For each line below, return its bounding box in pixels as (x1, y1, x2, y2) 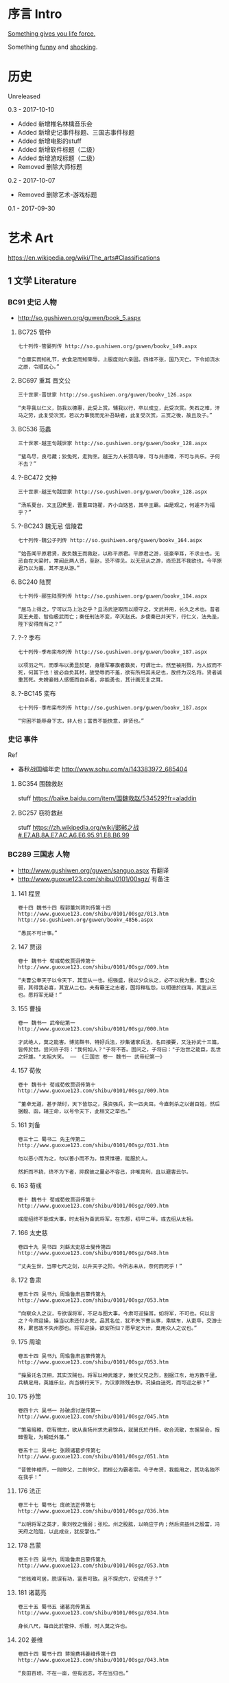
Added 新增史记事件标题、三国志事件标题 (17, 128, 135, 136)
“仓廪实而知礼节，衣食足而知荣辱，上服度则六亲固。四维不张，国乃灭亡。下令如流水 (17, 356, 220, 363)
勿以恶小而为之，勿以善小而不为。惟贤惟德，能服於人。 (17, 1155, 151, 1162)
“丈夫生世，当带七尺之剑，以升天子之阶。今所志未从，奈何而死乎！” (17, 1263, 182, 1270)
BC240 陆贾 (17, 578, 52, 586)
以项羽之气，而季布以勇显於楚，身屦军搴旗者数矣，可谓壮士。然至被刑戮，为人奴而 (17, 662, 217, 668)
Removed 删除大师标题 (17, 162, 83, 170)
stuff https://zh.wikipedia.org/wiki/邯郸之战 (17, 823, 139, 831)
